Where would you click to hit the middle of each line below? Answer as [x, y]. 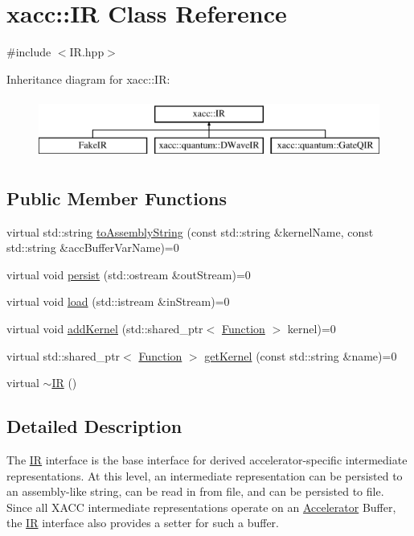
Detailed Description [94, 426]
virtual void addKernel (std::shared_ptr [105, 329]
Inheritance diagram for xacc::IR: [88, 78]
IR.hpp [87, 52]
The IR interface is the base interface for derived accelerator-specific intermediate [207, 460]
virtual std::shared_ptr [64, 355]
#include [29, 52]
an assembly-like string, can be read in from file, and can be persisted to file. [195, 491]
